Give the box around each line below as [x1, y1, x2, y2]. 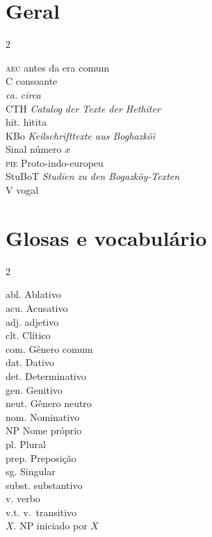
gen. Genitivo [6, 382, 63, 397]
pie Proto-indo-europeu [6, 155, 104, 170]
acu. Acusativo [6, 300, 68, 315]
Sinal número [6, 142, 62, 156]
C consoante [6, 74, 58, 88]
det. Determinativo [6, 368, 86, 383]
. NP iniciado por [13, 518, 88, 533]
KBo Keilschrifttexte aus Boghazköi [6, 128, 156, 142]
